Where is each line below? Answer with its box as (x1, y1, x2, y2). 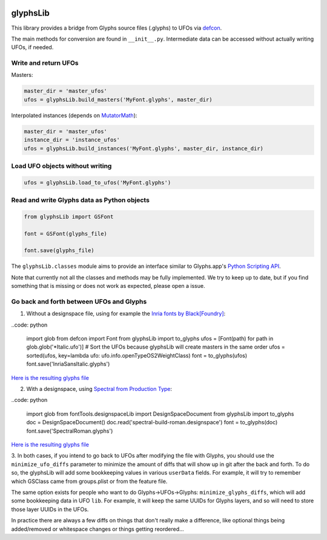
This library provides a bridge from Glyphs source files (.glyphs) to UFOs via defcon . (11, 24, 222, 32)
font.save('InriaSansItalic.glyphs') (26, 361, 110, 368)
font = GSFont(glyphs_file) (24, 230, 107, 237)
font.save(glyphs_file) (24, 247, 95, 254)
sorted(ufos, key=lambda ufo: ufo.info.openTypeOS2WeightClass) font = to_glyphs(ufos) (26, 352, 248, 359)
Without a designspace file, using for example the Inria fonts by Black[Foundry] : (26, 310, 226, 318)
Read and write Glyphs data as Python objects (11, 196, 150, 204)
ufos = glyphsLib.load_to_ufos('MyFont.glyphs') (24, 179, 171, 186)
